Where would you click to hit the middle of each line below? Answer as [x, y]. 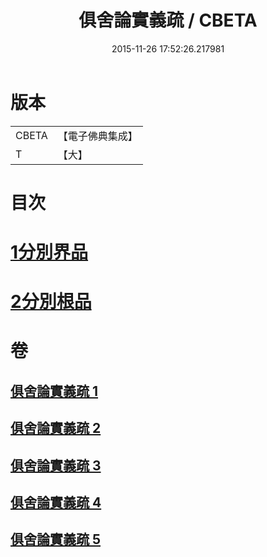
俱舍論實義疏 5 [56, 539]
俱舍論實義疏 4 [56, 502]
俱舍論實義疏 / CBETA [168, 20]
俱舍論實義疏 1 [54, 391]
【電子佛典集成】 [97, 136]
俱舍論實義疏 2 [56, 428]
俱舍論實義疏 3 [56, 465]
